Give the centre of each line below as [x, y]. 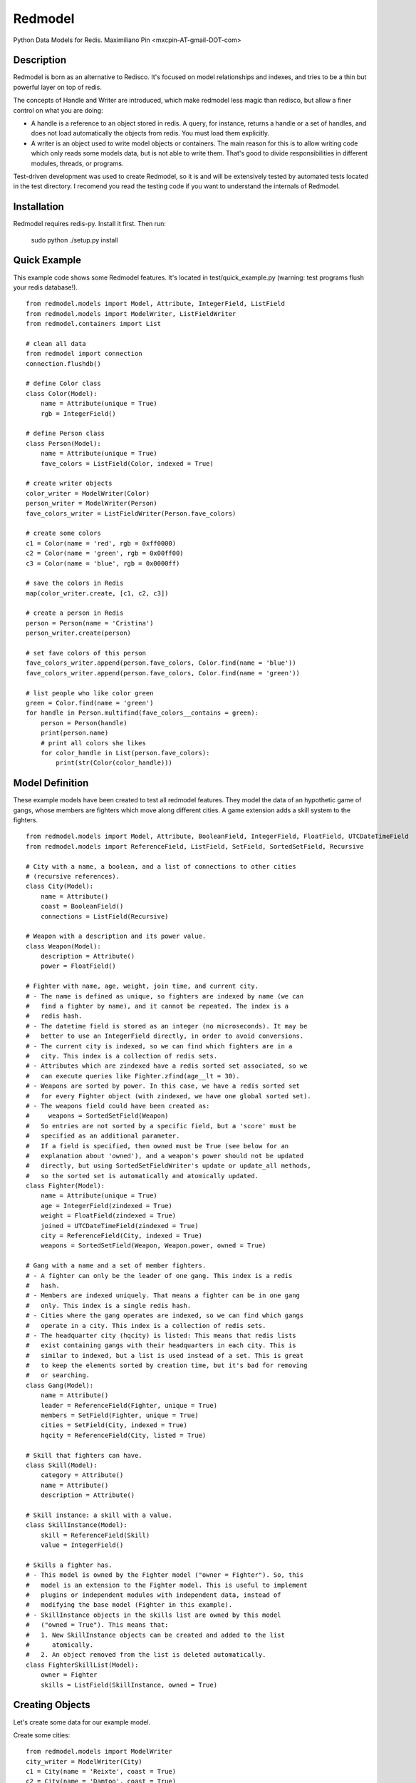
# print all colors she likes [93, 743]
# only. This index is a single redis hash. [109, 1306]
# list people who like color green [90, 693]
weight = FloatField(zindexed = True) [108, 1216]
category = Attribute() [82, 1475]
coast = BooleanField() [82, 906]
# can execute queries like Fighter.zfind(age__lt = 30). [133, 1076]
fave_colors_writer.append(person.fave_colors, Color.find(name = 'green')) [163, 673]
